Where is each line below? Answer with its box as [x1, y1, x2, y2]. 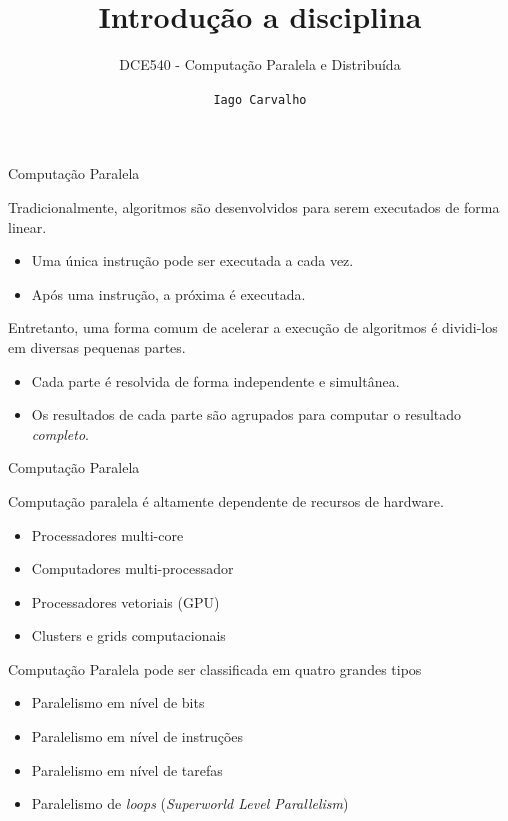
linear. [8, 216, 47, 237]
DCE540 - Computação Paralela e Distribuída [119, 54, 401, 75]
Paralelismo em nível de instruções [31, 726, 244, 747]
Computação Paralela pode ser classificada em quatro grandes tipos [8, 658, 422, 679]
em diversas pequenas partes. [8, 336, 186, 357]
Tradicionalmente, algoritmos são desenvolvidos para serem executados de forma [8, 196, 500, 217]
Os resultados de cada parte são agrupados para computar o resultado [31, 404, 462, 425]
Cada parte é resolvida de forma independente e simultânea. [31, 370, 400, 391]
